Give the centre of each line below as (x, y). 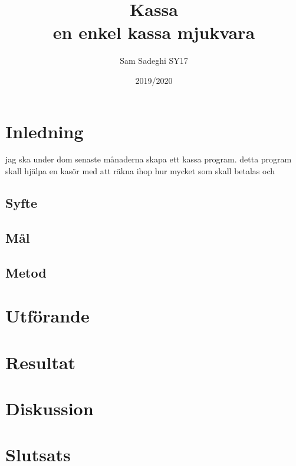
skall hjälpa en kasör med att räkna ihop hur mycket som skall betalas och (140, 171)
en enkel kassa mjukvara (154, 32)
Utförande (47, 316)
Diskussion (50, 408)
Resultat (41, 362)
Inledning (45, 131)
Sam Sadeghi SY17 (154, 61)
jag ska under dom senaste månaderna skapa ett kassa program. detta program (149, 159)
